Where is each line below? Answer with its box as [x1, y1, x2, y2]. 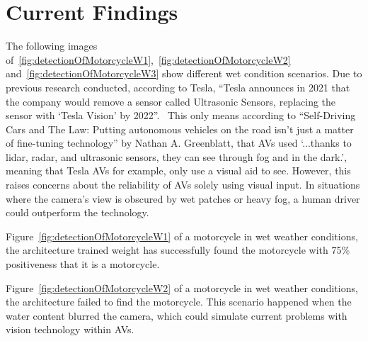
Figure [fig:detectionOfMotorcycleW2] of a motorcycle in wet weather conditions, [6, 280, 358, 295]
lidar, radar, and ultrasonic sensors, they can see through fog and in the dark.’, [6, 149, 347, 164]
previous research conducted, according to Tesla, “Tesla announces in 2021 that [6, 79, 350, 94]
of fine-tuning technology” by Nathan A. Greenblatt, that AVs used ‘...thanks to [6, 135, 352, 150]
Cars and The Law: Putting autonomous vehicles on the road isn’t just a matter [6, 121, 354, 136]
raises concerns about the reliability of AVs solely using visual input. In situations [6, 177, 360, 192]
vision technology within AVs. [6, 322, 134, 337]
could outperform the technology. [6, 205, 149, 220]
